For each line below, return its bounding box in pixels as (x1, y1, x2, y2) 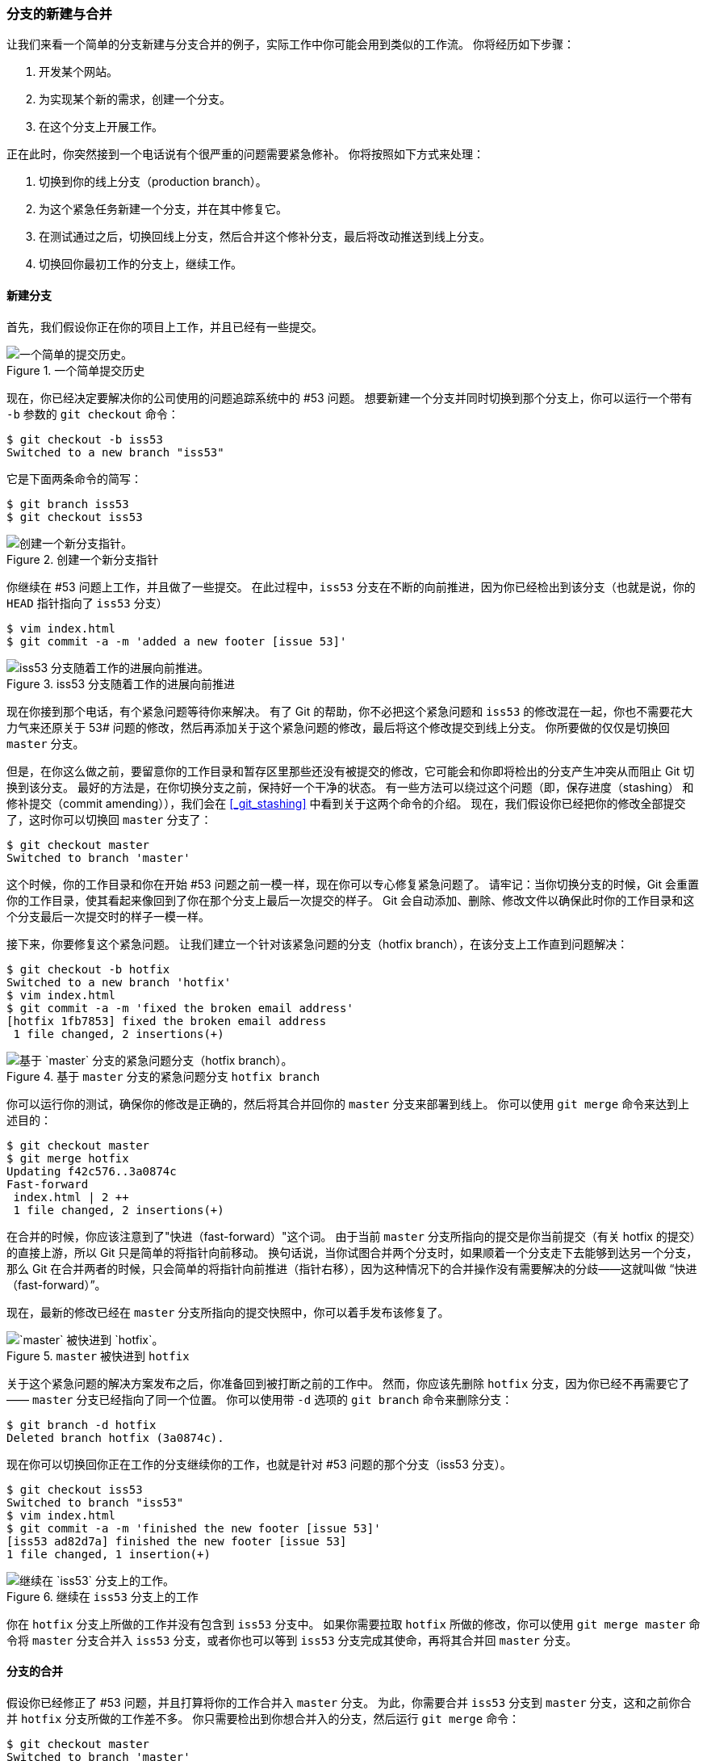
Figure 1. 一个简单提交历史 (6, 363, 145, 377)
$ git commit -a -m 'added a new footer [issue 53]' (6, 634, 347, 648)
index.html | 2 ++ (13, 1190, 129, 1204)
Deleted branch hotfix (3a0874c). (6, 1431, 224, 1444)
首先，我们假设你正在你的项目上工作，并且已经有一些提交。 (6, 319, 323, 334)
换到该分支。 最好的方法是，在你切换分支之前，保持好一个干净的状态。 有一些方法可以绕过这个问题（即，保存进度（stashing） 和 (6, 780, 694, 794)
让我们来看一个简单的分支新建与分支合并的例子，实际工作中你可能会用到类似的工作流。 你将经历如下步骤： (6, 37, 575, 52)
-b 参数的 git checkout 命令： (6, 406, 179, 421)
